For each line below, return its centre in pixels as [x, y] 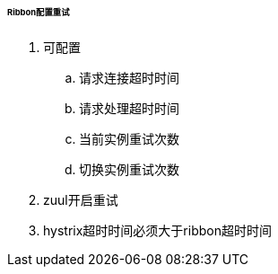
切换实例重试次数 [129, 169]
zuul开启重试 [81, 199]
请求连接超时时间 [129, 77]
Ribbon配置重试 [39, 12]
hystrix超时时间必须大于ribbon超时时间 [157, 230]
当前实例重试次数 [129, 138]
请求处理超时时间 [129, 108]
